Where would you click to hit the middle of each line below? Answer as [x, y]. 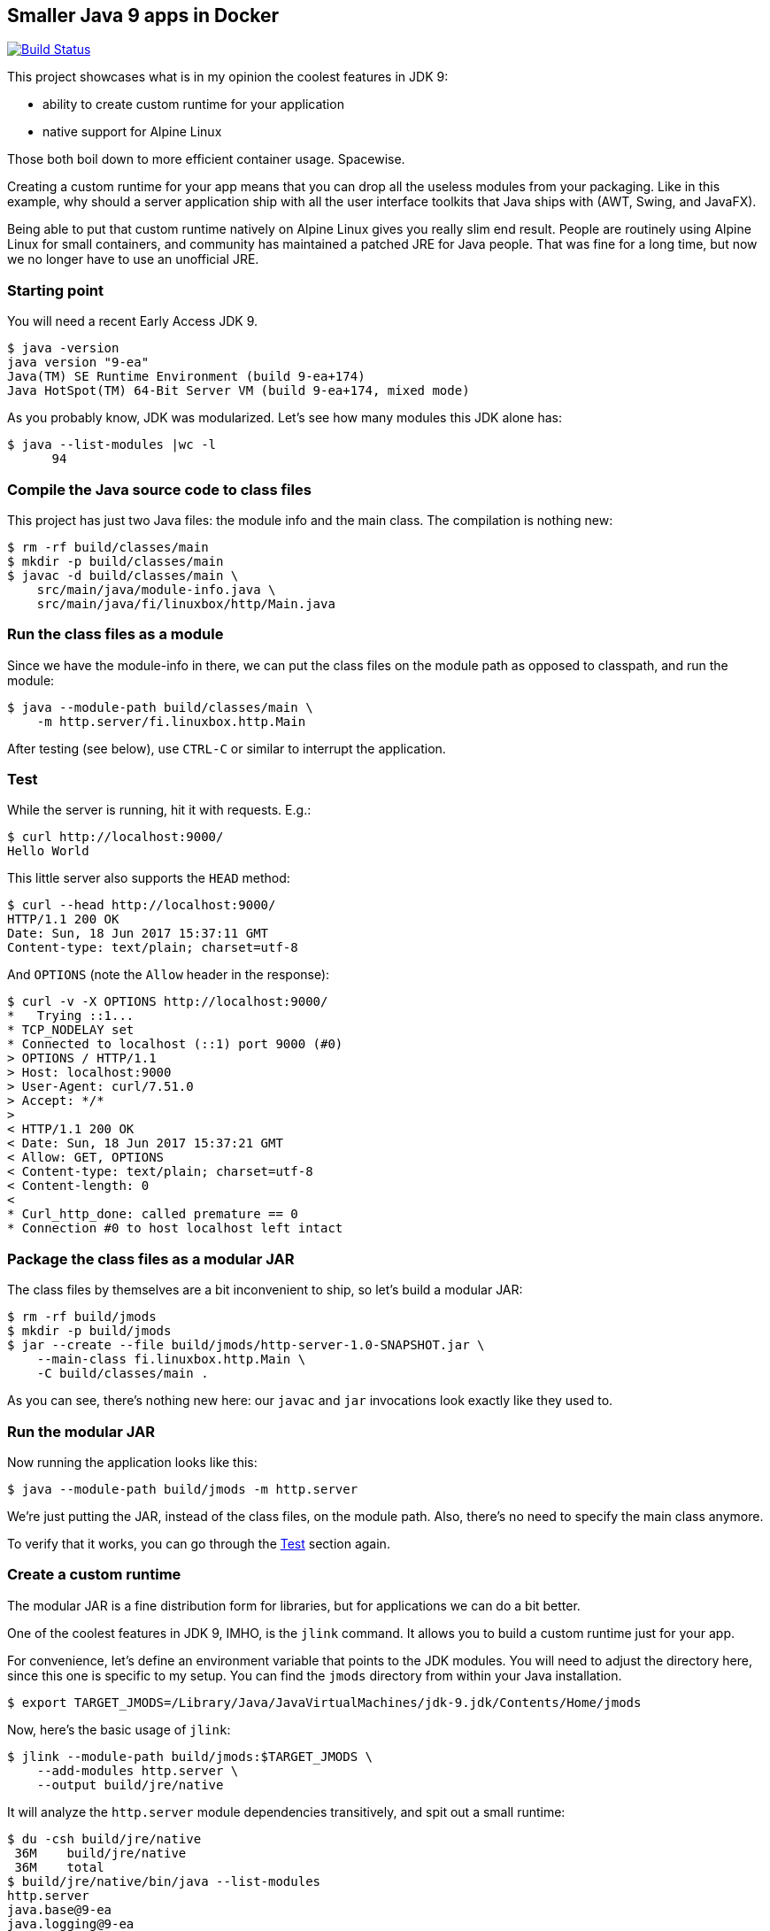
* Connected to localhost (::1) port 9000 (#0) [175, 1044]
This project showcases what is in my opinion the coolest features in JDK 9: [228, 77]
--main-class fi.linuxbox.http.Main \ [171, 1359]
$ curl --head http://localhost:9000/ [142, 905]
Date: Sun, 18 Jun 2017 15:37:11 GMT [138, 934]
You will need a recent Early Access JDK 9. [133, 321]
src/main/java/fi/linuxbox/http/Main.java [186, 603]
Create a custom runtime [94, 1575]
